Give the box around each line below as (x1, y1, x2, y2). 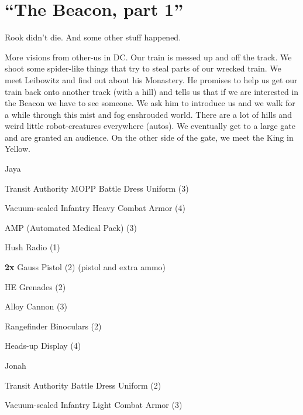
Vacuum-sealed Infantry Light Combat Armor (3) (5, 399, 183, 411)
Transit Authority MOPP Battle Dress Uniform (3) (5, 182, 189, 194)
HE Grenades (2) (5, 280, 66, 292)
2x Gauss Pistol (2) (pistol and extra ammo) (5, 261, 166, 273)
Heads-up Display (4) (5, 339, 81, 352)
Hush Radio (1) (5, 241, 60, 253)
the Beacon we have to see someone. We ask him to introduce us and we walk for (5, 97, 295, 109)
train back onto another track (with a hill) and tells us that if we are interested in (5, 85, 299, 97)
